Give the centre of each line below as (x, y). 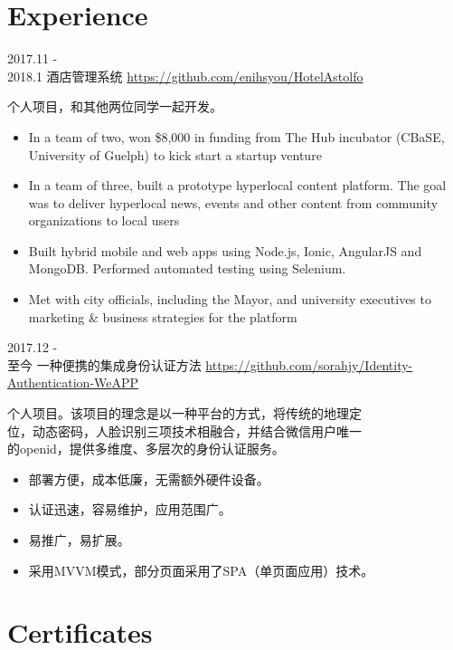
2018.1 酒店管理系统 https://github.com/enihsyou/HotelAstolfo (185, 76)
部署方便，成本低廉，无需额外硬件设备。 (149, 478)
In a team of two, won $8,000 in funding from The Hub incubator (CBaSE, (236, 136)
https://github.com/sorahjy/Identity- (309, 364)
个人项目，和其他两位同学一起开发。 (115, 106)
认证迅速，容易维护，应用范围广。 (130, 509)
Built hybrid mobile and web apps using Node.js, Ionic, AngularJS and (225, 250)
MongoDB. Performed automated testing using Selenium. (187, 268)
